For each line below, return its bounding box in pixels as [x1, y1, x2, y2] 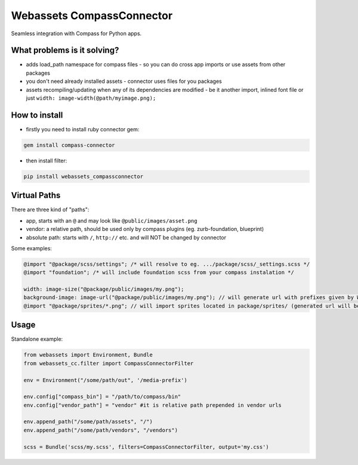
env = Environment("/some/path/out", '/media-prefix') [23, 377, 187, 383]
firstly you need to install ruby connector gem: [26, 125, 140, 133]
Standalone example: [11, 335, 63, 343]
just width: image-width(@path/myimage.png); [26, 94, 156, 101]
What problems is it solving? [11, 45, 119, 56]
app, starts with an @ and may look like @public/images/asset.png [26, 217, 197, 224]
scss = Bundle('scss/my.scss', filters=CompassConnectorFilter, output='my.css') [23, 444, 270, 450]
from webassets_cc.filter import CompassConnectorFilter [23, 360, 194, 367]
